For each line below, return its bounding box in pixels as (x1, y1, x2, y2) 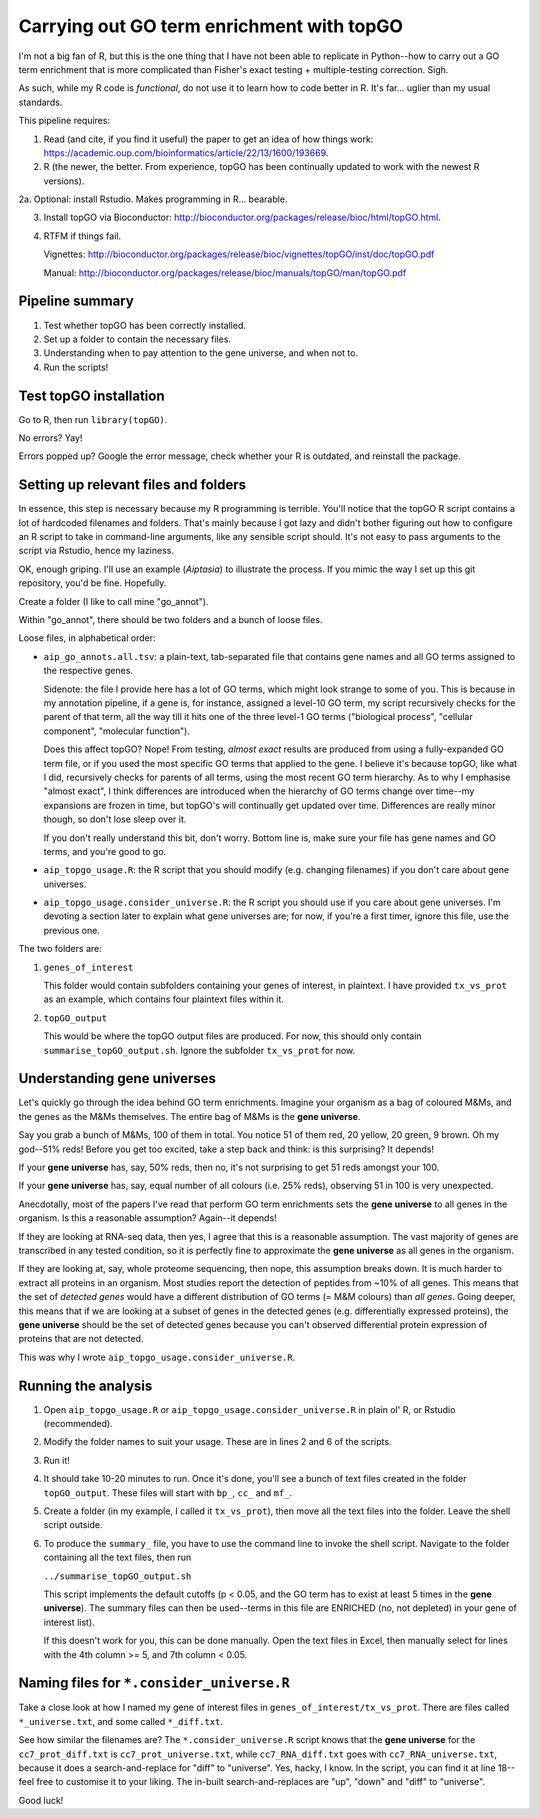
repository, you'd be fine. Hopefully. (18, 577, 167, 589)
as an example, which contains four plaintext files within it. (43, 993, 285, 1005)
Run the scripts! (43, 361, 109, 373)
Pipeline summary (18, 293, 134, 310)
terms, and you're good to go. (43, 845, 167, 857)
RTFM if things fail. (43, 230, 122, 242)
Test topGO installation (18, 387, 165, 404)
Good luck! (18, 1794, 64, 1806)
